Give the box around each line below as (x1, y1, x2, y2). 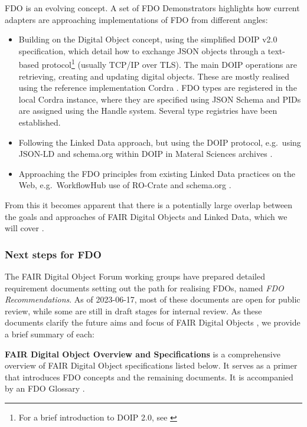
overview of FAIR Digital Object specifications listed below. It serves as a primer (5, 359, 298, 372)
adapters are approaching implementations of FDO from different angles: (5, 13, 268, 25)
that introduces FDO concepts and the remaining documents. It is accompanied (5, 370, 293, 383)
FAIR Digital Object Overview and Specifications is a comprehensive (5, 347, 280, 360)
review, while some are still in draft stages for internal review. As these (5, 304, 262, 317)
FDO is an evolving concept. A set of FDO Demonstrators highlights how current (5, 2, 300, 14)
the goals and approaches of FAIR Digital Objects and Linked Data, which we (5, 210, 288, 222)
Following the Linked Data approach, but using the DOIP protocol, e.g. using (18, 136, 301, 148)
